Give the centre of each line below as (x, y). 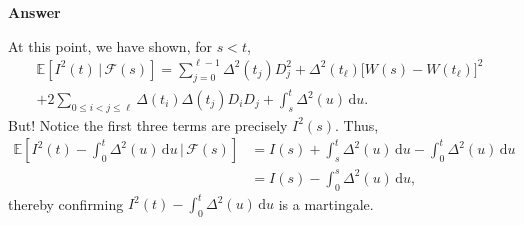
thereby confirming (66, 203)
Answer (34, 12)
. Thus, (356, 124)
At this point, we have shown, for (110, 45)
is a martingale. (326, 203)
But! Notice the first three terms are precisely (148, 124)
